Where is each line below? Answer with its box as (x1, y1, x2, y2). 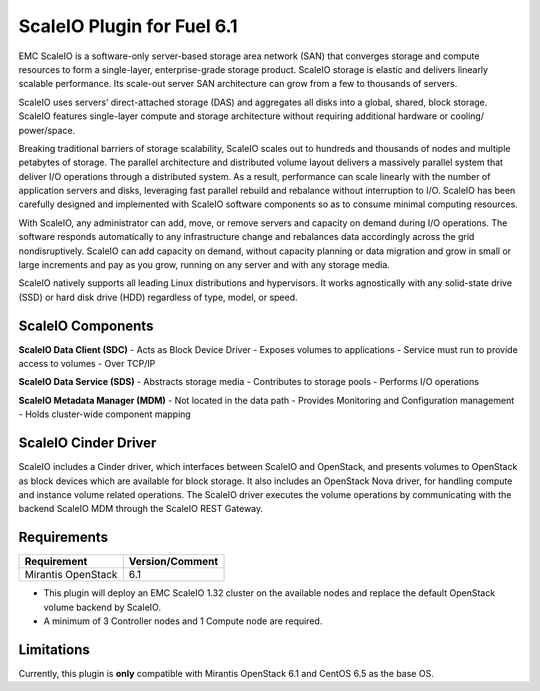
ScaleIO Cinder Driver (18, 435, 157, 452)
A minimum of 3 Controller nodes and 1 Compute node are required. (43, 615, 323, 627)
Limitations (18, 641, 90, 658)
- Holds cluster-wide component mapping (18, 408, 192, 420)
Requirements (18, 529, 109, 546)
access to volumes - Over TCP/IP (18, 358, 156, 370)
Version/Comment (128, 555, 219, 569)
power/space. (18, 124, 76, 136)
